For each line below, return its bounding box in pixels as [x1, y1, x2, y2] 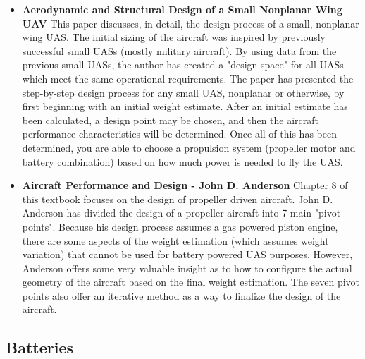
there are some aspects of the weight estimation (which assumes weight [22, 233, 329, 248]
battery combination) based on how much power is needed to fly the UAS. [22, 154, 343, 169]
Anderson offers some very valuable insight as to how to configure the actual [22, 260, 352, 275]
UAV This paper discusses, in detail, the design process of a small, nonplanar [22, 16, 359, 30]
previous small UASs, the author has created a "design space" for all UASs [22, 57, 344, 72]
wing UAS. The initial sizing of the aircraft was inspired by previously [22, 30, 326, 44]
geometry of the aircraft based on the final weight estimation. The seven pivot [22, 274, 360, 289]
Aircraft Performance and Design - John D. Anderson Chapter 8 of [22, 178, 348, 193]
